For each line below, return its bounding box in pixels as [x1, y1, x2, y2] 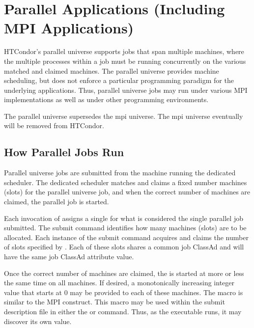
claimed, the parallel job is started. [4, 196, 109, 207]
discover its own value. [4, 316, 72, 326]
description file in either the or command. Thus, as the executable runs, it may [4, 306, 242, 316]
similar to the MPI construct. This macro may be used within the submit [4, 297, 225, 307]
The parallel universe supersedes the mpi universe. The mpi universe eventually [4, 110, 243, 121]
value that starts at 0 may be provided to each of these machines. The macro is [4, 287, 243, 297]
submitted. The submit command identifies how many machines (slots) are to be [4, 222, 247, 233]
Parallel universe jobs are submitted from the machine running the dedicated [4, 167, 236, 178]
